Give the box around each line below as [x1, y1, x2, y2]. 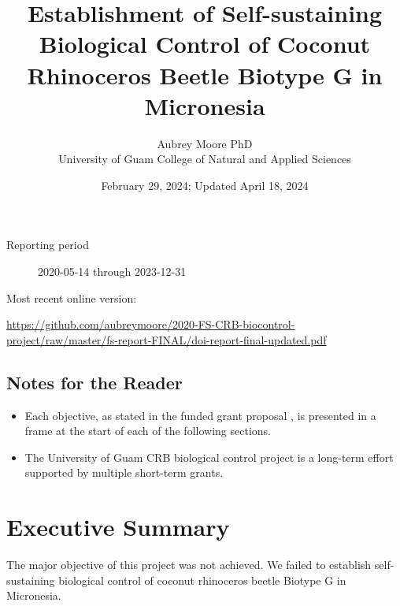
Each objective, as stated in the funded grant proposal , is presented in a [24, 407, 376, 423]
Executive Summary [6, 511, 230, 543]
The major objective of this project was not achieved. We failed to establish [6, 556, 372, 573]
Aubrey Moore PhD [157, 135, 253, 151]
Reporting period [6, 236, 89, 253]
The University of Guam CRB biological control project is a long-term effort [24, 448, 394, 465]
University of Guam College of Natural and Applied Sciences [58, 151, 351, 167]
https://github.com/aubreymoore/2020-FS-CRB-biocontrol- [6, 316, 295, 333]
